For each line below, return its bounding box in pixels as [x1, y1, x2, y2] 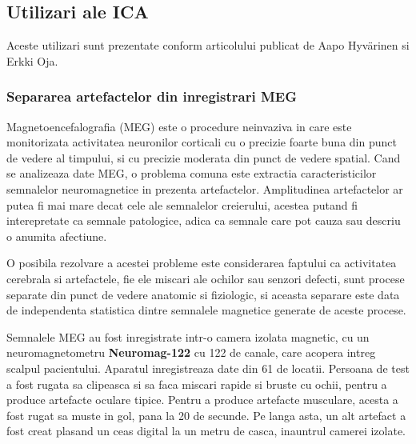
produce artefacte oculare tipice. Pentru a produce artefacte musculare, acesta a [6, 391, 398, 408]
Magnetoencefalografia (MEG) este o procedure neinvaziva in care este [6, 118, 352, 134]
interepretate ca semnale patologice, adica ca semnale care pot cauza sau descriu [6, 212, 401, 229]
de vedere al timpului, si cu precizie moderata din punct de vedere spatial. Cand [6, 149, 401, 166]
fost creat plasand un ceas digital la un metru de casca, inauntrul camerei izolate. [6, 422, 406, 439]
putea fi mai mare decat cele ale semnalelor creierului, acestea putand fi [6, 196, 358, 213]
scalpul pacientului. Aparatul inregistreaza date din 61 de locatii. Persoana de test [6, 359, 410, 376]
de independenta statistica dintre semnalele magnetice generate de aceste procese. [6, 302, 406, 318]
